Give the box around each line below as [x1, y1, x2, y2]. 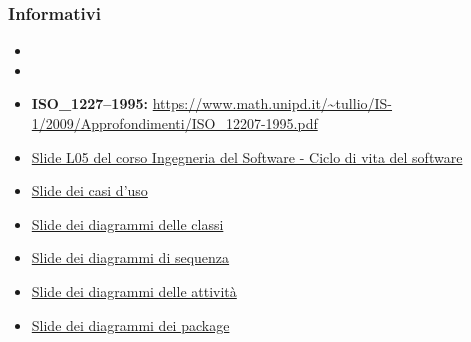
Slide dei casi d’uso [31, 180, 148, 201]
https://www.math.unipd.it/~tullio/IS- [152, 93, 393, 114]
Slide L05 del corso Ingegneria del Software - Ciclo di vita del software [31, 146, 463, 167]
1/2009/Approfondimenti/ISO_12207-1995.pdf [31, 113, 318, 133]
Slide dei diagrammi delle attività [31, 280, 237, 301]
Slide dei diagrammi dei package [31, 314, 230, 335]
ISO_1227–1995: [31, 93, 149, 114]
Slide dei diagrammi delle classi [31, 213, 224, 234]
